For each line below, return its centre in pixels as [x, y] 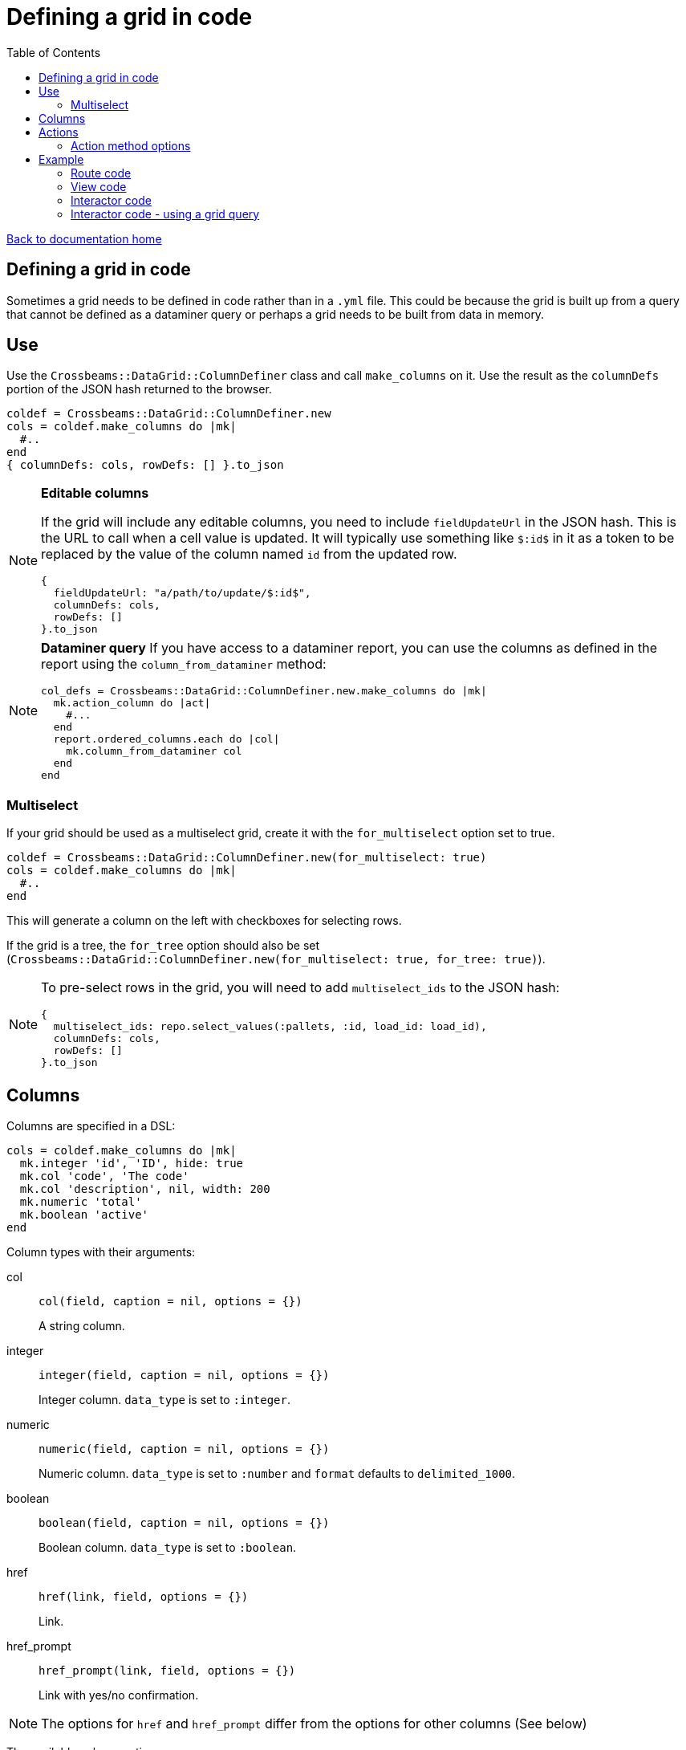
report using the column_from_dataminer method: [184, 664]
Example [61, 159]
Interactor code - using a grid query [165, 214]
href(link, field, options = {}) [144, 1597]
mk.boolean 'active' [84, 1215]
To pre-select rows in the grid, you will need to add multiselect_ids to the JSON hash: [300, 988]
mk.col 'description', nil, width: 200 [145, 1189]
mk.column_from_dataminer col [154, 751]
